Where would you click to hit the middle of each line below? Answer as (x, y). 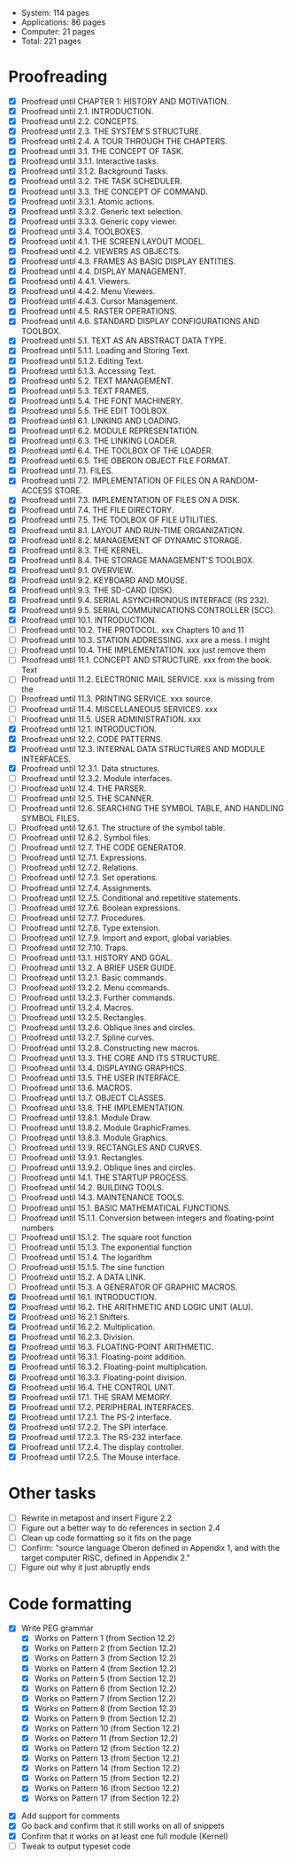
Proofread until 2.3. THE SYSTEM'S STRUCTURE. (111, 131)
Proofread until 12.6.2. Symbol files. (86, 838)
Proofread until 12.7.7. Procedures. (83, 918)
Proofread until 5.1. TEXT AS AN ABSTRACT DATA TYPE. (123, 341)
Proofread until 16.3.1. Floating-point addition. (104, 1357)
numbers (38, 1228)
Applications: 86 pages (63, 22)
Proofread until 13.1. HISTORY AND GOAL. (97, 957)
